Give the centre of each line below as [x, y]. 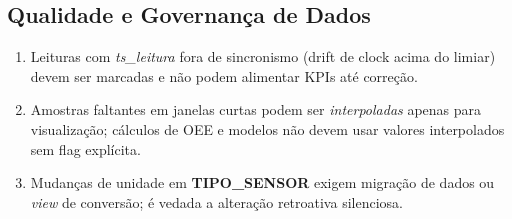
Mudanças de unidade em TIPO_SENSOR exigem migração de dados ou [262, 182]
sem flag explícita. [85, 148]
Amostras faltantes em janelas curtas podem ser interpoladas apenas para [256, 109]
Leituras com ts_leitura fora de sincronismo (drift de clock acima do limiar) [263, 56]
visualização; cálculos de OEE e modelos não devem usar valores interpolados [267, 128]
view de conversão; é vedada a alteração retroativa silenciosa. [216, 201]
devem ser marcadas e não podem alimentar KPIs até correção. [224, 75]
